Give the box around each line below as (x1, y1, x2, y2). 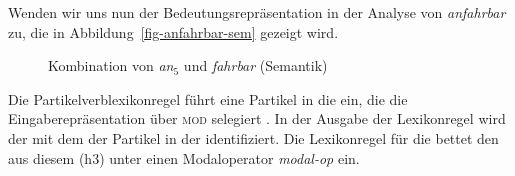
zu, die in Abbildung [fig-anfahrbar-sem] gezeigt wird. (8, 21, 339, 42)
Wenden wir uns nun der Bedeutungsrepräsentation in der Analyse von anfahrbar (8, 2, 506, 22)
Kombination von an (48, 55, 174, 76)
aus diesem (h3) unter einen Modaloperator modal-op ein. (8, 147, 360, 168)
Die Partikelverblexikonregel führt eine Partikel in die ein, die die (8, 88, 408, 109)
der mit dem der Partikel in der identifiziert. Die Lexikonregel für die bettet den (8, 127, 499, 148)
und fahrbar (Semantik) (183, 55, 328, 76)
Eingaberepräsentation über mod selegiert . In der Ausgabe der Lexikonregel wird (8, 108, 506, 129)
